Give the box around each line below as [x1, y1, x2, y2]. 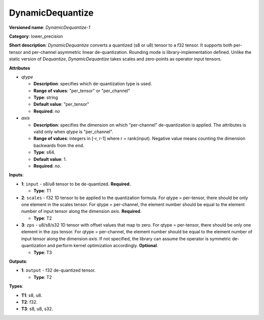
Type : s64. [33, 149, 56, 155]
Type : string [33, 94, 58, 100]
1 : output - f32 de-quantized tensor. [21, 267, 96, 274]
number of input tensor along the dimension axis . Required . [21, 208, 142, 214]
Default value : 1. [33, 156, 67, 162]
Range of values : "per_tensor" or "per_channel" [33, 88, 131, 93]
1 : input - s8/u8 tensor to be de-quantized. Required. [21, 181, 132, 187]
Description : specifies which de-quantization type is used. [33, 81, 152, 87]
